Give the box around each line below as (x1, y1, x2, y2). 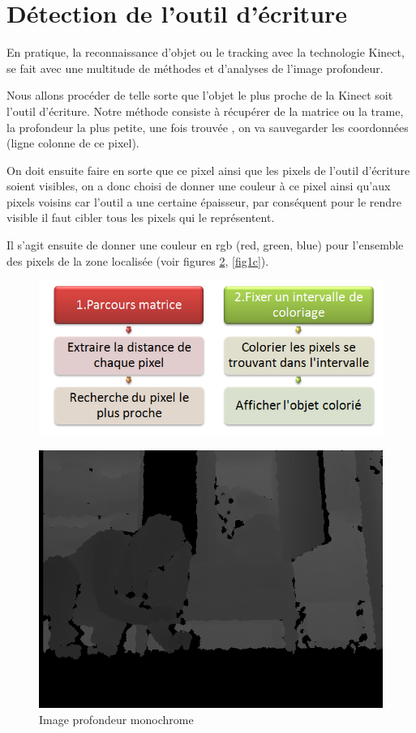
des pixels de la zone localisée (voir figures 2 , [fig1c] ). (6, 252, 269, 269)
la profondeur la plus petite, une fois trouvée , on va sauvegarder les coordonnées (6, 118, 409, 135)
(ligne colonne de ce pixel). (6, 134, 139, 151)
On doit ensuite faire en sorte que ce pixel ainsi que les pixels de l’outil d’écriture (6, 161, 410, 178)
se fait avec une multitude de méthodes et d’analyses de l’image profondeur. (6, 59, 384, 76)
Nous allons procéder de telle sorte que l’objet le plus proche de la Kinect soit (6, 87, 393, 104)
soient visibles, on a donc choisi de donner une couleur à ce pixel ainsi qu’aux (6, 177, 391, 194)
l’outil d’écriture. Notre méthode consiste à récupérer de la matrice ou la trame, (6, 102, 404, 119)
